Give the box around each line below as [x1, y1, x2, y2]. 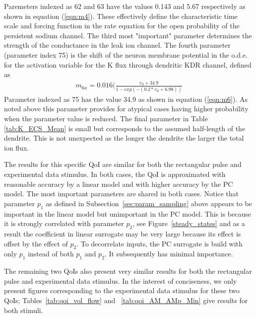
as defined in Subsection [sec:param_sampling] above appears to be [46, 198, 252, 208]
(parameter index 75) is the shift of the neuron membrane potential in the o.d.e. [4, 49, 248, 60]
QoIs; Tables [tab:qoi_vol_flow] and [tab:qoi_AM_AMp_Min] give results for [4, 295, 248, 305]
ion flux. [4, 142, 29, 153]
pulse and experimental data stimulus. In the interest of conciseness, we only [4, 275, 237, 286]
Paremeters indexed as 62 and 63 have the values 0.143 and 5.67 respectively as [4, 1, 246, 11]
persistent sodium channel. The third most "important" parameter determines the [4, 30, 252, 40]
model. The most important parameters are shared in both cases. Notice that [4, 188, 239, 199]
